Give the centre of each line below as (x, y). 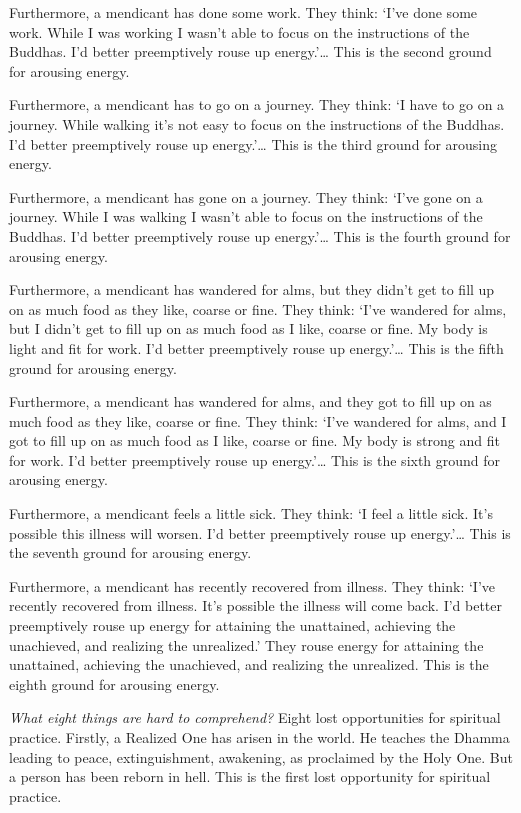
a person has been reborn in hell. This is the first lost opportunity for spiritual (250, 776)
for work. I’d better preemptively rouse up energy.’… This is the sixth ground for (255, 459)
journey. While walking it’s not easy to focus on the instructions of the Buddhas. (257, 123)
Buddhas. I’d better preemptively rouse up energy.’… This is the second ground (250, 51)
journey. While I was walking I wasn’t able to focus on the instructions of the (246, 216)
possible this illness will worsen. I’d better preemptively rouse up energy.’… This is (260, 532)
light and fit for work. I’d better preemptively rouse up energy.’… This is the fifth (256, 347)
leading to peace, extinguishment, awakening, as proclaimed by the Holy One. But (261, 756)
